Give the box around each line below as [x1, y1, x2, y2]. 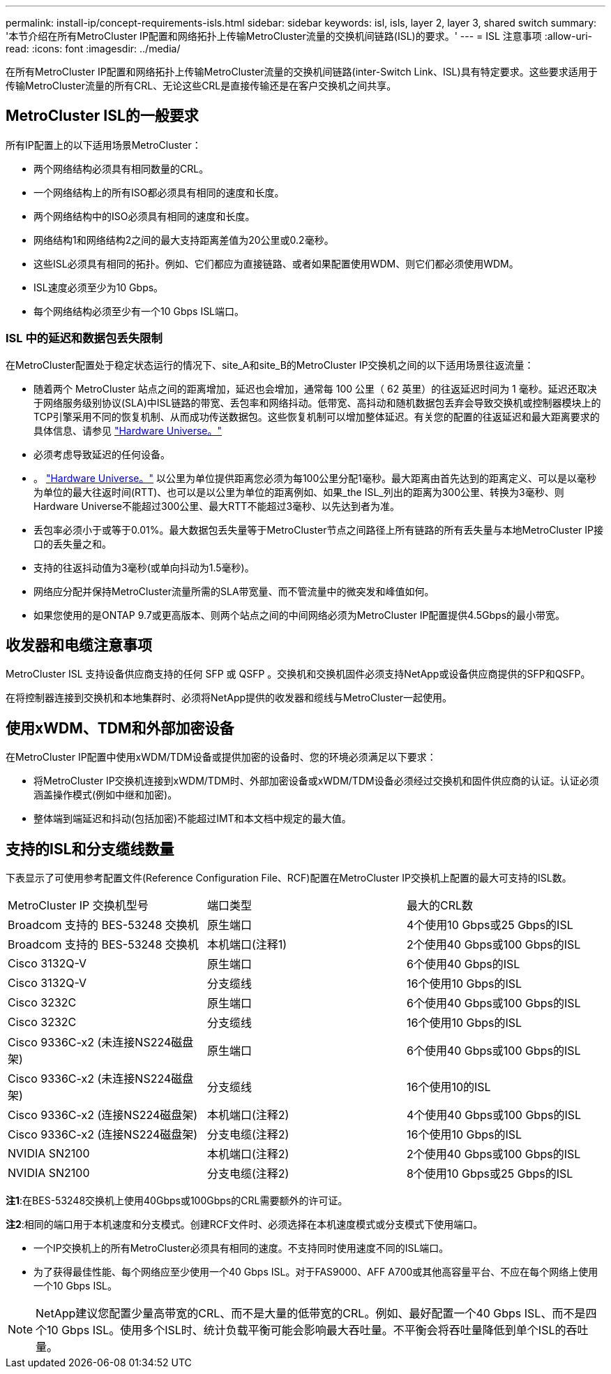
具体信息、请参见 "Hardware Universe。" [33, 424, 222, 437]
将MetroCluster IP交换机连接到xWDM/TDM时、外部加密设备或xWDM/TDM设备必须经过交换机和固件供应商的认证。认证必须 [33, 775, 599, 787]
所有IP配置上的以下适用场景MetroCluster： [6, 138, 202, 151]
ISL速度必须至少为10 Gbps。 [33, 281, 164, 293]
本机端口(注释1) [206, 937, 287, 952]
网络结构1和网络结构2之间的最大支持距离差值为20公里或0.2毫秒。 [33, 233, 334, 246]
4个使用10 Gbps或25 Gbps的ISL [406, 918, 573, 933]
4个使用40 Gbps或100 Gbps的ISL [406, 1108, 581, 1123]
